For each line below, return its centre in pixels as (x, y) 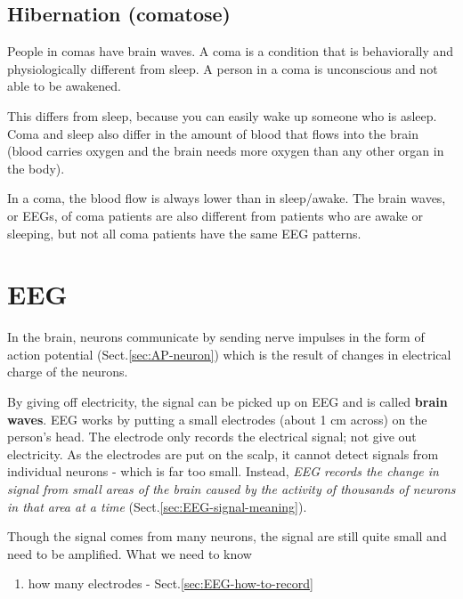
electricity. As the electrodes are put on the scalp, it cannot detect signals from (223, 453)
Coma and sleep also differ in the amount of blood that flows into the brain (213, 133)
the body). (36, 168)
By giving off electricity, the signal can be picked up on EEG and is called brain (227, 402)
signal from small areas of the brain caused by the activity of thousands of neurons (231, 489)
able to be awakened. (64, 86)
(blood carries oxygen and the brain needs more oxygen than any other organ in (226, 151)
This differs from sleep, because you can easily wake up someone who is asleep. (222, 115)
